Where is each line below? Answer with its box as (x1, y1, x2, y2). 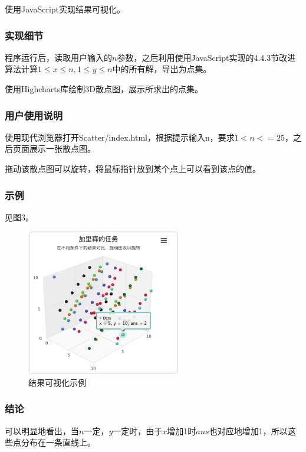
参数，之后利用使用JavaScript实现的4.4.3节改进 (117, 51, 296, 63)
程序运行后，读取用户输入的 (5, 51, 112, 63)
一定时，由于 (113, 424, 163, 437)
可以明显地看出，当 (5, 424, 79, 437)
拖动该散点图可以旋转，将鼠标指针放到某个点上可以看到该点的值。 (5, 162, 261, 174)
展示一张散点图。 (29, 142, 96, 155)
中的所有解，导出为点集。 (112, 63, 212, 75)
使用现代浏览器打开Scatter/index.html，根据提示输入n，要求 (5, 131, 235, 143)
